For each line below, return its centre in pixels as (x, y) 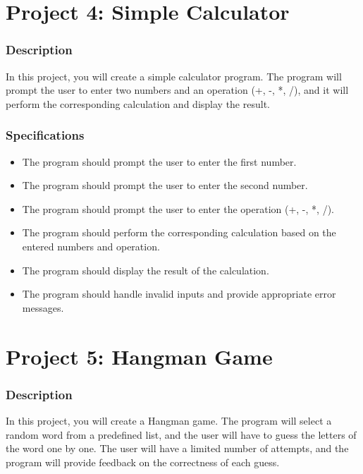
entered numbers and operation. (91, 246)
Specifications (45, 135)
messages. (43, 307)
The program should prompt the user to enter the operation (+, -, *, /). (178, 208)
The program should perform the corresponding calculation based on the (179, 232)
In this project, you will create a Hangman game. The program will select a (169, 420)
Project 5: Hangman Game (139, 356)
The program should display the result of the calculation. (146, 270)
